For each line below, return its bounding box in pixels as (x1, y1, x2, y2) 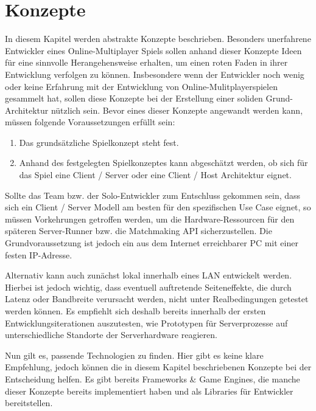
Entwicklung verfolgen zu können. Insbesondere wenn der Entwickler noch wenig (5, 67, 304, 80)
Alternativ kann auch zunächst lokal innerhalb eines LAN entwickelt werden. (5, 269, 292, 281)
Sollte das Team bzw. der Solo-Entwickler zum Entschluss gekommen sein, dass (5, 188, 301, 201)
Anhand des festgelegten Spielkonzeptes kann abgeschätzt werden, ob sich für (19, 156, 308, 169)
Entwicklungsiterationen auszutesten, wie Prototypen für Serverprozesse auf (5, 316, 288, 329)
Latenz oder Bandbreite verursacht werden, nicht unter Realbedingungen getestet (5, 292, 309, 305)
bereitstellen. (5, 396, 53, 409)
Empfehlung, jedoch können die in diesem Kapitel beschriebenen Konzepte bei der (5, 361, 312, 373)
